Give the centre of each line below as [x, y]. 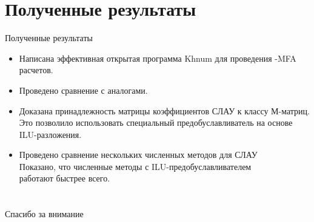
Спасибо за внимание [44, 214]
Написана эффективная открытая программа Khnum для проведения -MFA [158, 58]
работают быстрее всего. [65, 178]
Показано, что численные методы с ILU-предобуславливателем [135, 166]
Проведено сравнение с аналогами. [83, 90]
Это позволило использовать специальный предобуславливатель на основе [156, 122]
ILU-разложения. [50, 134]
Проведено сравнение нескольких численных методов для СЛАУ [138, 155]
